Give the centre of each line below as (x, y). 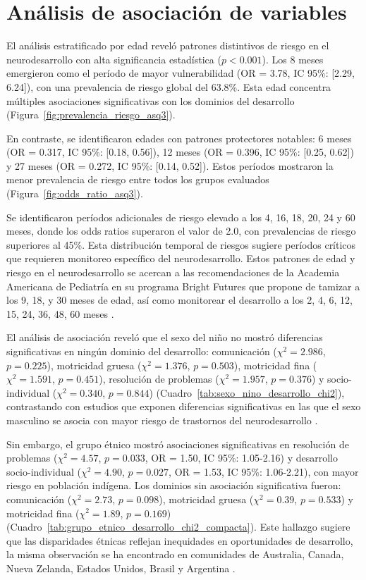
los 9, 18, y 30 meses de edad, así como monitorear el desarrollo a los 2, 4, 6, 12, (179, 300)
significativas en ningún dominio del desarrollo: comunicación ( (142, 351)
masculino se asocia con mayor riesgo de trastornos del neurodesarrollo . (162, 420)
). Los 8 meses (293, 59)
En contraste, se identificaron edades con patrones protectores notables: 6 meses (179, 138)
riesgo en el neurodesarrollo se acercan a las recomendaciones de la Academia (173, 272)
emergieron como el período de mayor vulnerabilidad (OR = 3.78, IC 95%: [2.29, (181, 73)
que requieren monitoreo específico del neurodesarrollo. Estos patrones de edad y (181, 258)
